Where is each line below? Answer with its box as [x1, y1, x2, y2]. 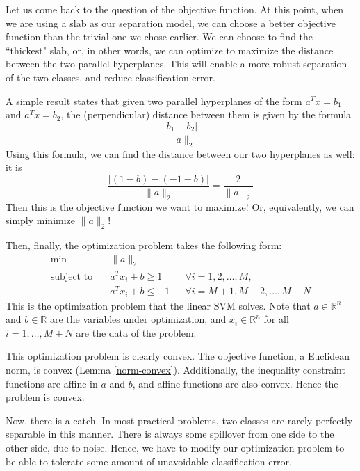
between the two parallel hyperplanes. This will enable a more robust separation [6, 56, 347, 71]
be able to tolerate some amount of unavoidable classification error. [6, 454, 292, 468]
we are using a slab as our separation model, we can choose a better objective [6, 15, 336, 30]
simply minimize [6, 213, 76, 227]
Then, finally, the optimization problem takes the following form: [6, 238, 282, 253]
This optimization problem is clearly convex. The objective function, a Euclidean [6, 349, 350, 363]
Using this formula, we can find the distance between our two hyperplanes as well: [6, 146, 355, 161]
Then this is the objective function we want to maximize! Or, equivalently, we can [6, 199, 354, 214]
